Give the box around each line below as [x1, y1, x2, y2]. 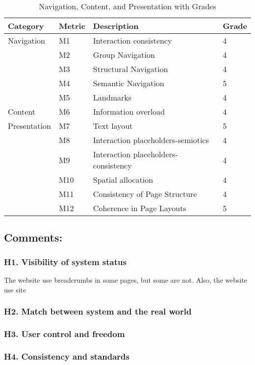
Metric [58, 20, 85, 31]
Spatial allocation [93, 174, 153, 185]
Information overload [93, 106, 165, 117]
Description [93, 20, 139, 31]
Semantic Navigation [93, 77, 164, 89]
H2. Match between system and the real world [4, 305, 192, 317]
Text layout [93, 120, 133, 131]
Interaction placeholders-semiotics [93, 134, 209, 146]
